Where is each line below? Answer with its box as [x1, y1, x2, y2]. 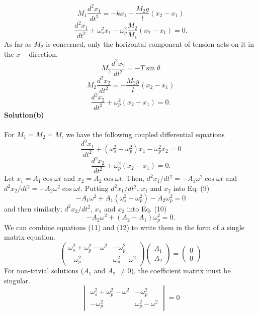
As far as [4, 38, 32, 49]
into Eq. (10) [127, 203, 167, 214]
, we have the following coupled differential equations [61, 129, 225, 140]
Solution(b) [4, 109, 44, 120]
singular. [4, 275, 31, 285]
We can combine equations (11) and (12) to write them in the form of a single [4, 222, 244, 232]
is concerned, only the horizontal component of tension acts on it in [46, 38, 254, 49]
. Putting [80, 183, 109, 193]
